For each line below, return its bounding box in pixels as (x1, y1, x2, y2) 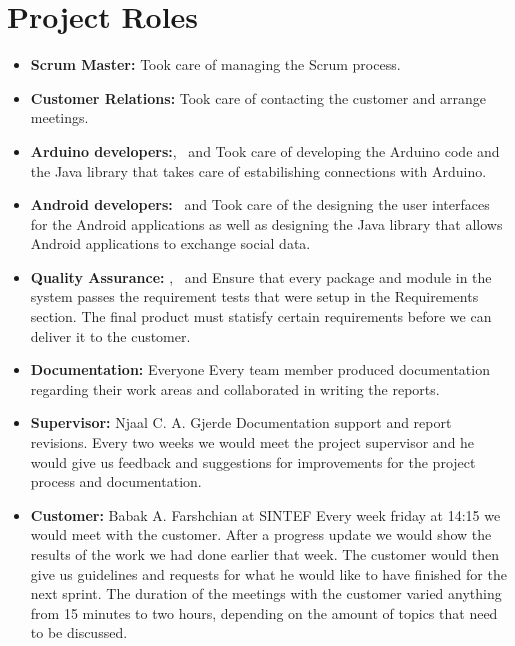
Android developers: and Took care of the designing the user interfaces (30, 194, 490, 215)
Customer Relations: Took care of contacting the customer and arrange (30, 87, 487, 108)
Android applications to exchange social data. (30, 233, 311, 254)
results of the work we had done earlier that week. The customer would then (30, 544, 500, 564)
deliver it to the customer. (30, 325, 191, 346)
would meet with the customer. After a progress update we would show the (30, 524, 492, 545)
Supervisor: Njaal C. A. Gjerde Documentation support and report (30, 412, 452, 433)
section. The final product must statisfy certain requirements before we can (30, 306, 492, 327)
